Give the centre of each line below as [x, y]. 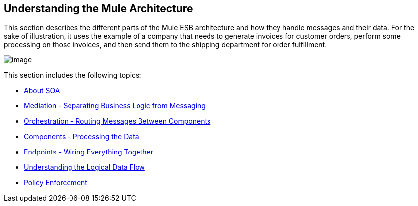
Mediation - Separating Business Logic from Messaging [115, 106]
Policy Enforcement [56, 183]
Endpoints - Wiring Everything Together [89, 152]
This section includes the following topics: [73, 75]
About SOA [42, 91]
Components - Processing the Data [81, 137]
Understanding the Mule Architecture [99, 9]
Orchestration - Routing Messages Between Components [117, 121]
